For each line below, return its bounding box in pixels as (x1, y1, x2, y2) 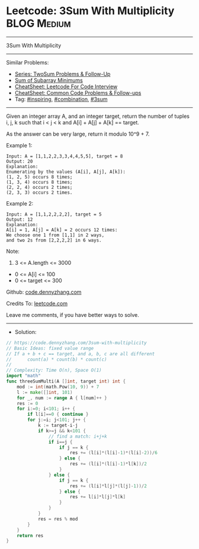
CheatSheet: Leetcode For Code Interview (14, 83, 118, 90)
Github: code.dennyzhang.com (6, 288, 82, 296)
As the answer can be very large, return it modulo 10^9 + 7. (6, 130, 150, 137)
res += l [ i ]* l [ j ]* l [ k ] (69, 494, 126, 500)
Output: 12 (6, 216, 33, 223)
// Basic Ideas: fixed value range (6, 345, 94, 351)
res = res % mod (37, 516, 78, 522)
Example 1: (6, 142, 33, 149)
